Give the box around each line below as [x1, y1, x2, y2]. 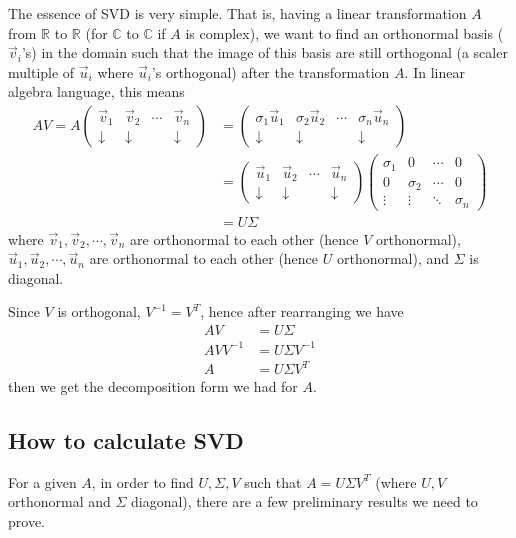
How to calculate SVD [8, 425, 244, 456]
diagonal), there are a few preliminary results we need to [131, 491, 478, 512]
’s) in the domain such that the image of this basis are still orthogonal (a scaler [21, 42, 508, 63]
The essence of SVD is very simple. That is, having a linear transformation [8, 3, 467, 23]
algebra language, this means [8, 81, 185, 102]
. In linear [404, 61, 465, 82]
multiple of [8, 61, 75, 82]
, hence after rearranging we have [200, 301, 404, 322]
